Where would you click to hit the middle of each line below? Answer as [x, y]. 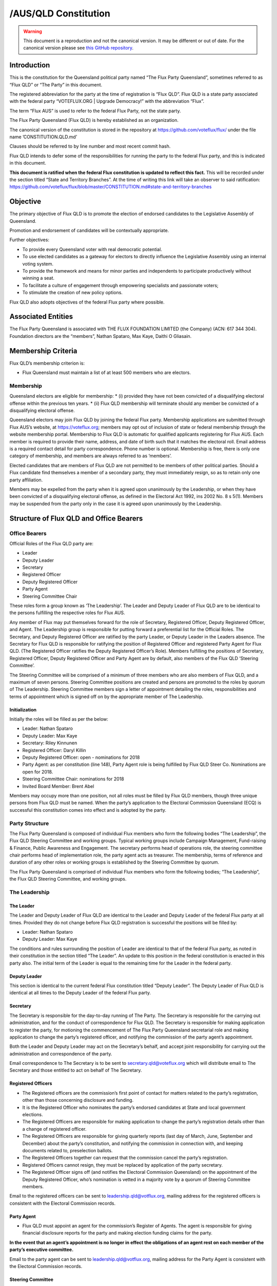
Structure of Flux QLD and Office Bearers [76, 518]
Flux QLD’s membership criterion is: [47, 363]
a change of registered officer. [54, 1129]
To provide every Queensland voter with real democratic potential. [92, 249]
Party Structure [29, 823]
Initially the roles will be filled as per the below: [59, 719]
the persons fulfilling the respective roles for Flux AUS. [67, 613]
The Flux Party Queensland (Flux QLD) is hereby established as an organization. [94, 120]
